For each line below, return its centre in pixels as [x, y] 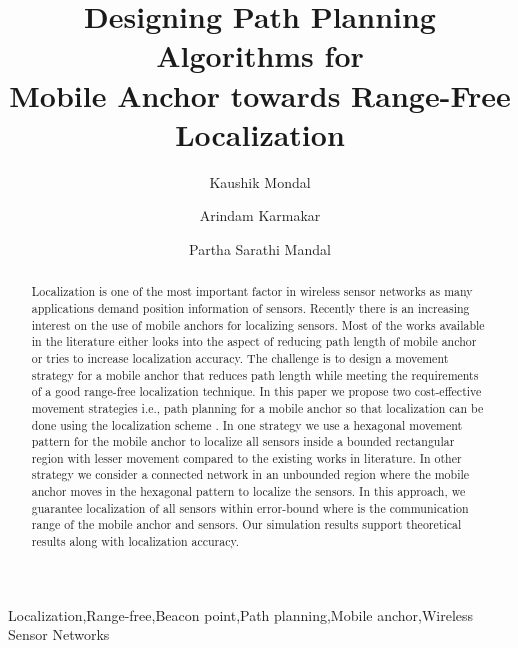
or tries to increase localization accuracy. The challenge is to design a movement [240, 357]
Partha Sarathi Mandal [260, 248]
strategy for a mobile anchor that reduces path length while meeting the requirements [255, 374]
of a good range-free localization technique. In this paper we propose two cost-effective [256, 391]
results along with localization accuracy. [135, 541]
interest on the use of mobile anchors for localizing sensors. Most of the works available [258, 324]
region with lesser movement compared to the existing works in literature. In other [246, 457]
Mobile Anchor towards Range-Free [260, 94]
